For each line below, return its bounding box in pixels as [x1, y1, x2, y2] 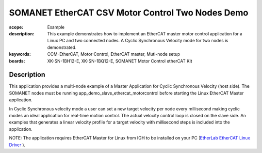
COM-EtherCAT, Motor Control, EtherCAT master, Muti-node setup [47, 51, 180, 57]
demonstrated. [47, 44, 77, 50]
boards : [9, 58, 25, 64]
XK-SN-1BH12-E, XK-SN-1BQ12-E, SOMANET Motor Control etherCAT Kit [47, 58, 193, 64]
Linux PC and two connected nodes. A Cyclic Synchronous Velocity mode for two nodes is [47, 38, 229, 44]
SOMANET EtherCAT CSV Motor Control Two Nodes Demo [9, 7, 248, 18]
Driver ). [9, 142, 26, 148]
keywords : [9, 51, 31, 57]
